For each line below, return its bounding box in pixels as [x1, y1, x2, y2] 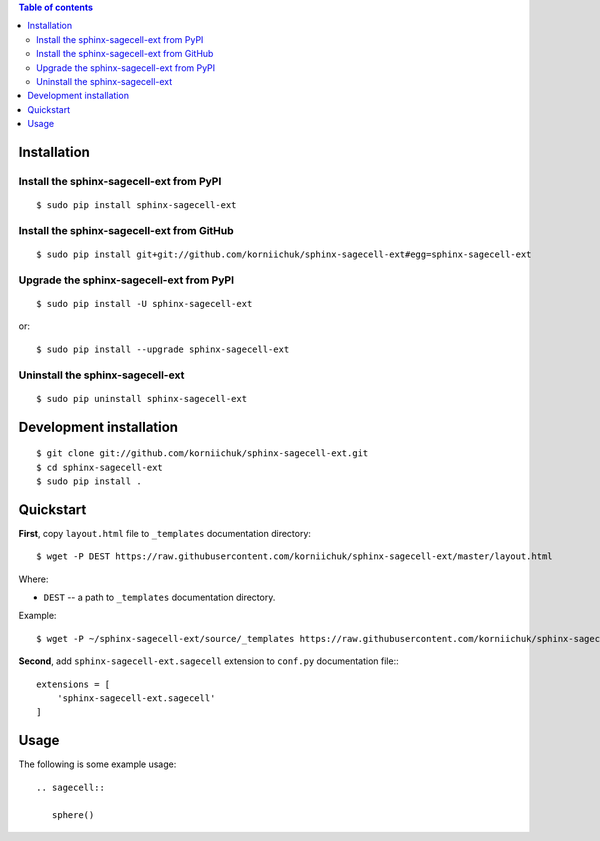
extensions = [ [36, 678, 111, 690]
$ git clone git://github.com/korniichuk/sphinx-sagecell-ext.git [36, 448, 369, 459]
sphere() [51, 810, 95, 821]
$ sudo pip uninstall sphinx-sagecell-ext [36, 393, 248, 404]
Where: [18, 573, 49, 585]
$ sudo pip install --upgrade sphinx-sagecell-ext [36, 343, 290, 355]
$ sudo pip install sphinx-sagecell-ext [36, 200, 237, 211]
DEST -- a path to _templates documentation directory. [43, 591, 276, 603]
